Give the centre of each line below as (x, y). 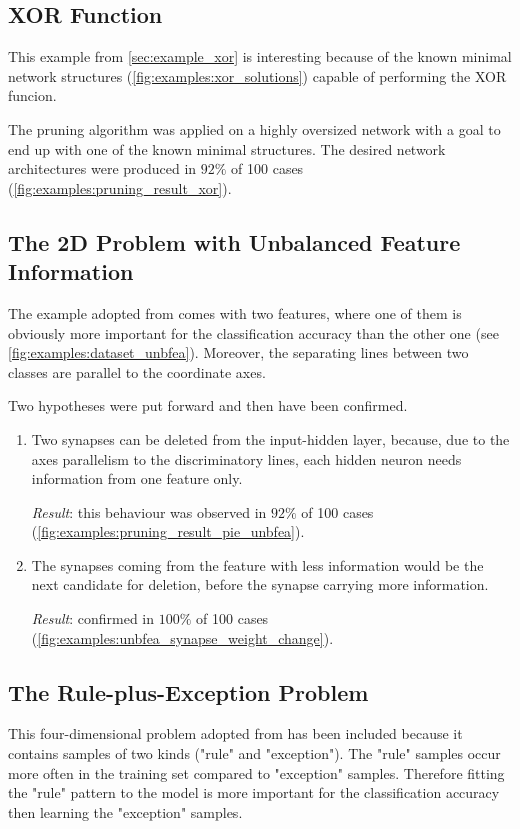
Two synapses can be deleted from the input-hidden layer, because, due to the (270, 438)
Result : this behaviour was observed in (149, 511)
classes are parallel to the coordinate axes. (137, 371)
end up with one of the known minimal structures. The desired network (227, 148)
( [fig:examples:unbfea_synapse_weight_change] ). (182, 637)
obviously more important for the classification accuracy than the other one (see (253, 332)
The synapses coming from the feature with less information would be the (257, 564)
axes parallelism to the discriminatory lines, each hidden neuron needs (246, 458)
